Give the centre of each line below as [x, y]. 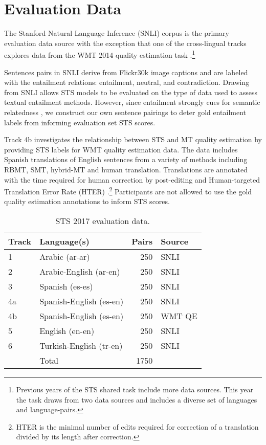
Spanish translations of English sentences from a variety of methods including [126, 159]
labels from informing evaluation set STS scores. [80, 122]
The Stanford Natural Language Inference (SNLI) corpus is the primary [117, 33]
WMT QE [179, 316]
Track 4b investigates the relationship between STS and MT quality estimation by [133, 139]
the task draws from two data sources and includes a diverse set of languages [137, 399]
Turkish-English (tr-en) [81, 345]
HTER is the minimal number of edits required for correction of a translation [137, 426]
